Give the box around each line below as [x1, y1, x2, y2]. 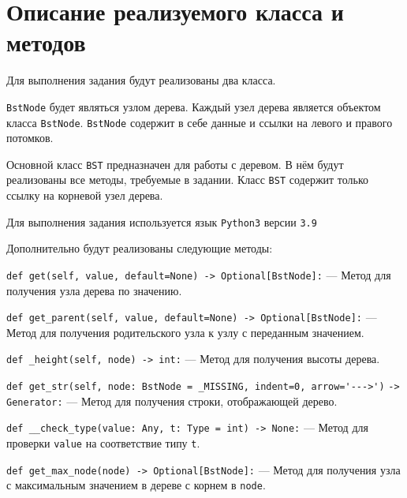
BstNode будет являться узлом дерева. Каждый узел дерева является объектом [6, 98, 381, 114]
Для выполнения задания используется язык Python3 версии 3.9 [6, 213, 317, 230]
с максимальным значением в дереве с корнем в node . [6, 477, 266, 493]
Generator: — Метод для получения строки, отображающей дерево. [6, 392, 338, 409]
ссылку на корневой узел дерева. [6, 187, 163, 204]
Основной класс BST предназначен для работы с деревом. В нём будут [6, 155, 344, 172]
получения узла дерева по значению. [6, 282, 182, 298]
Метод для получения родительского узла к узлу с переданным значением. [6, 324, 364, 340]
